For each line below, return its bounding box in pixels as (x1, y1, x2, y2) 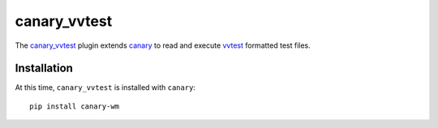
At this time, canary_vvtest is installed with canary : (15, 83, 196, 92)
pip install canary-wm (29, 101, 120, 111)
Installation (15, 62, 73, 75)
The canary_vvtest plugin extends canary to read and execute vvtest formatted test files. (15, 41, 311, 50)
